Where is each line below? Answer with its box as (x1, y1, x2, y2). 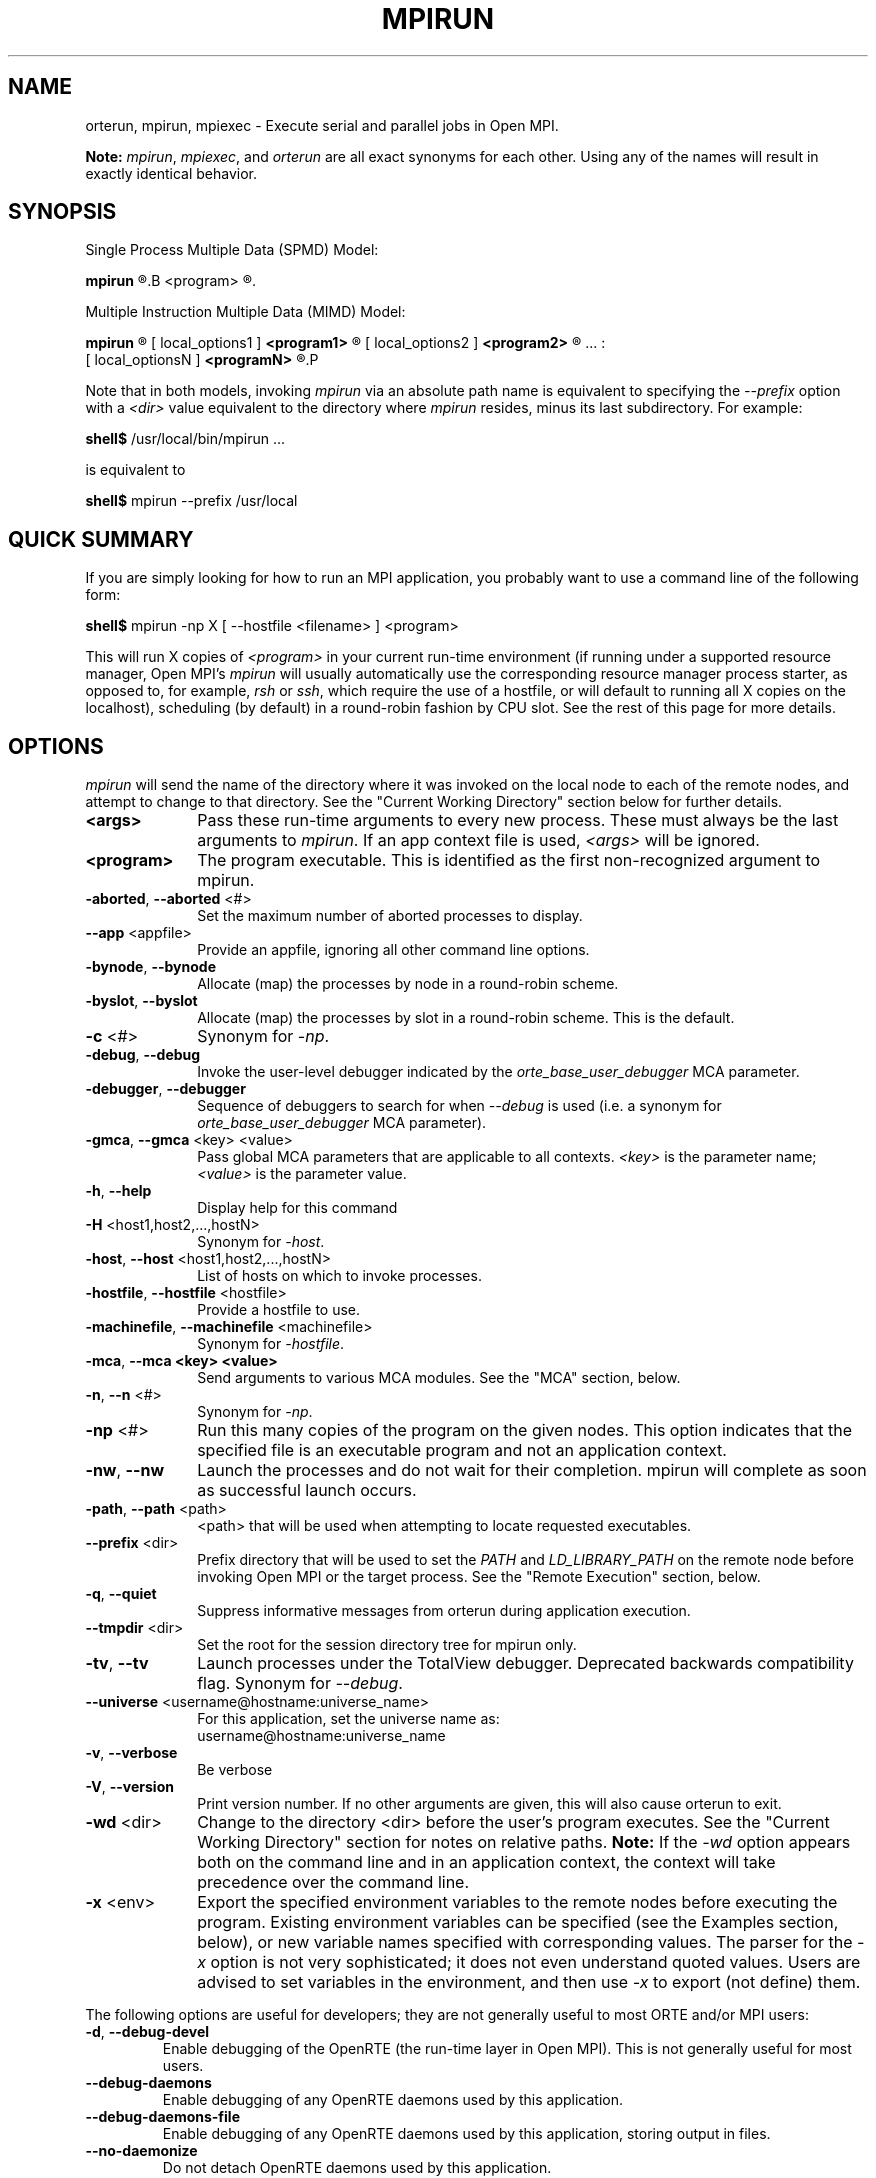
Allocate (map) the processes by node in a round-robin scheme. (197, 975, 619, 993)
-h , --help (85, 1182, 152, 1200)
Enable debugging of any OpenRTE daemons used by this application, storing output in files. (162, 2125, 771, 2143)
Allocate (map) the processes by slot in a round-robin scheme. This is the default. (197, 1009, 735, 1027)
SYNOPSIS (8, 199, 117, 225)
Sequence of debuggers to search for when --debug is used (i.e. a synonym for (197, 1097, 722, 1115)
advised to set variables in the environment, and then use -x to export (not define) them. (197, 1972, 861, 1993)
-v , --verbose (85, 1744, 178, 1762)
